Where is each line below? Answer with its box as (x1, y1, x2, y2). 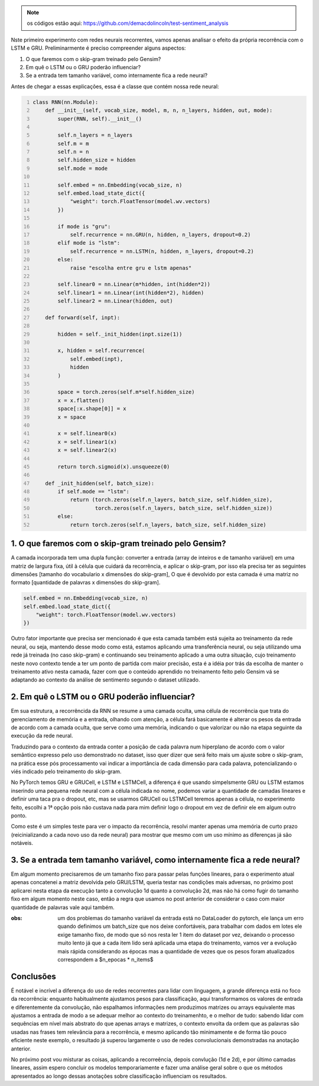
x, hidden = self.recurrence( (57, 347, 145, 354)
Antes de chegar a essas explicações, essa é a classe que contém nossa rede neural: (11, 83, 219, 90)
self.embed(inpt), (70, 355, 123, 362)
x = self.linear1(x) (57, 438, 118, 445)
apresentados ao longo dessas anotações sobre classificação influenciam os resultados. (11, 1072, 227, 1079)
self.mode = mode (57, 165, 108, 172)
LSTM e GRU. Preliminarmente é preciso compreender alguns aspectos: (11, 44, 186, 52)
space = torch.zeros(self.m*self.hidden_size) (57, 388, 195, 396)
